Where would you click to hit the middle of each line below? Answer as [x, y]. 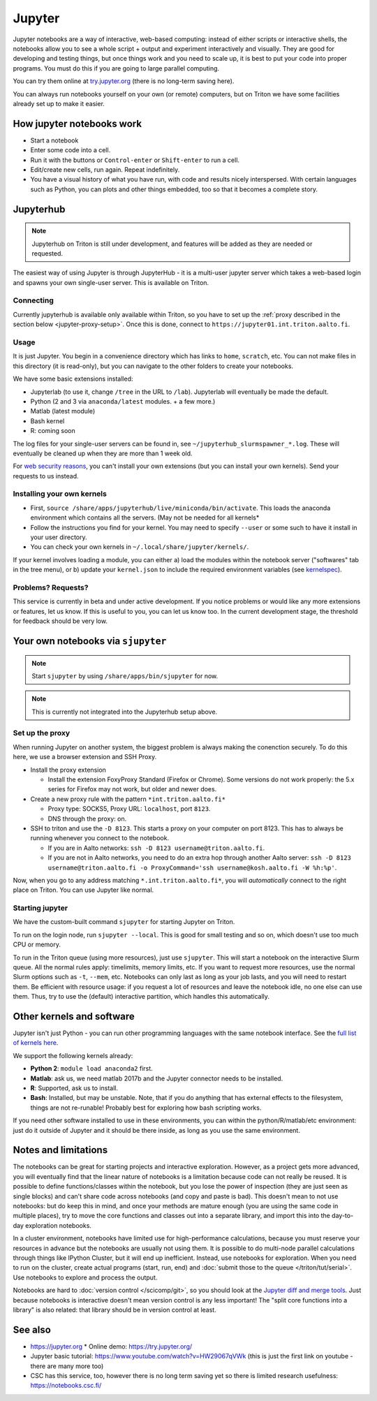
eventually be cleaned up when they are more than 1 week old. [103, 453]
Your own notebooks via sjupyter [90, 641]
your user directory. [59, 537]
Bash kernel [47, 421]
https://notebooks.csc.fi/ [66, 1386]
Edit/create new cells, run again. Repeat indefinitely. [105, 169]
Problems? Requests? [51, 587]
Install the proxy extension [68, 770]
